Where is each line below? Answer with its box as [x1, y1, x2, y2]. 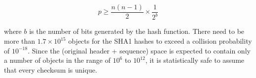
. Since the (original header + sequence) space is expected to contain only [28, 45, 251, 55]
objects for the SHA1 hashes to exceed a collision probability [68, 36, 252, 46]
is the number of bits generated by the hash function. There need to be [29, 26, 245, 36]
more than [4, 36, 36, 46]
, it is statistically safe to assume [145, 55, 245, 65]
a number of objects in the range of [4, 55, 110, 65]
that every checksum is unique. [4, 64, 97, 75]
